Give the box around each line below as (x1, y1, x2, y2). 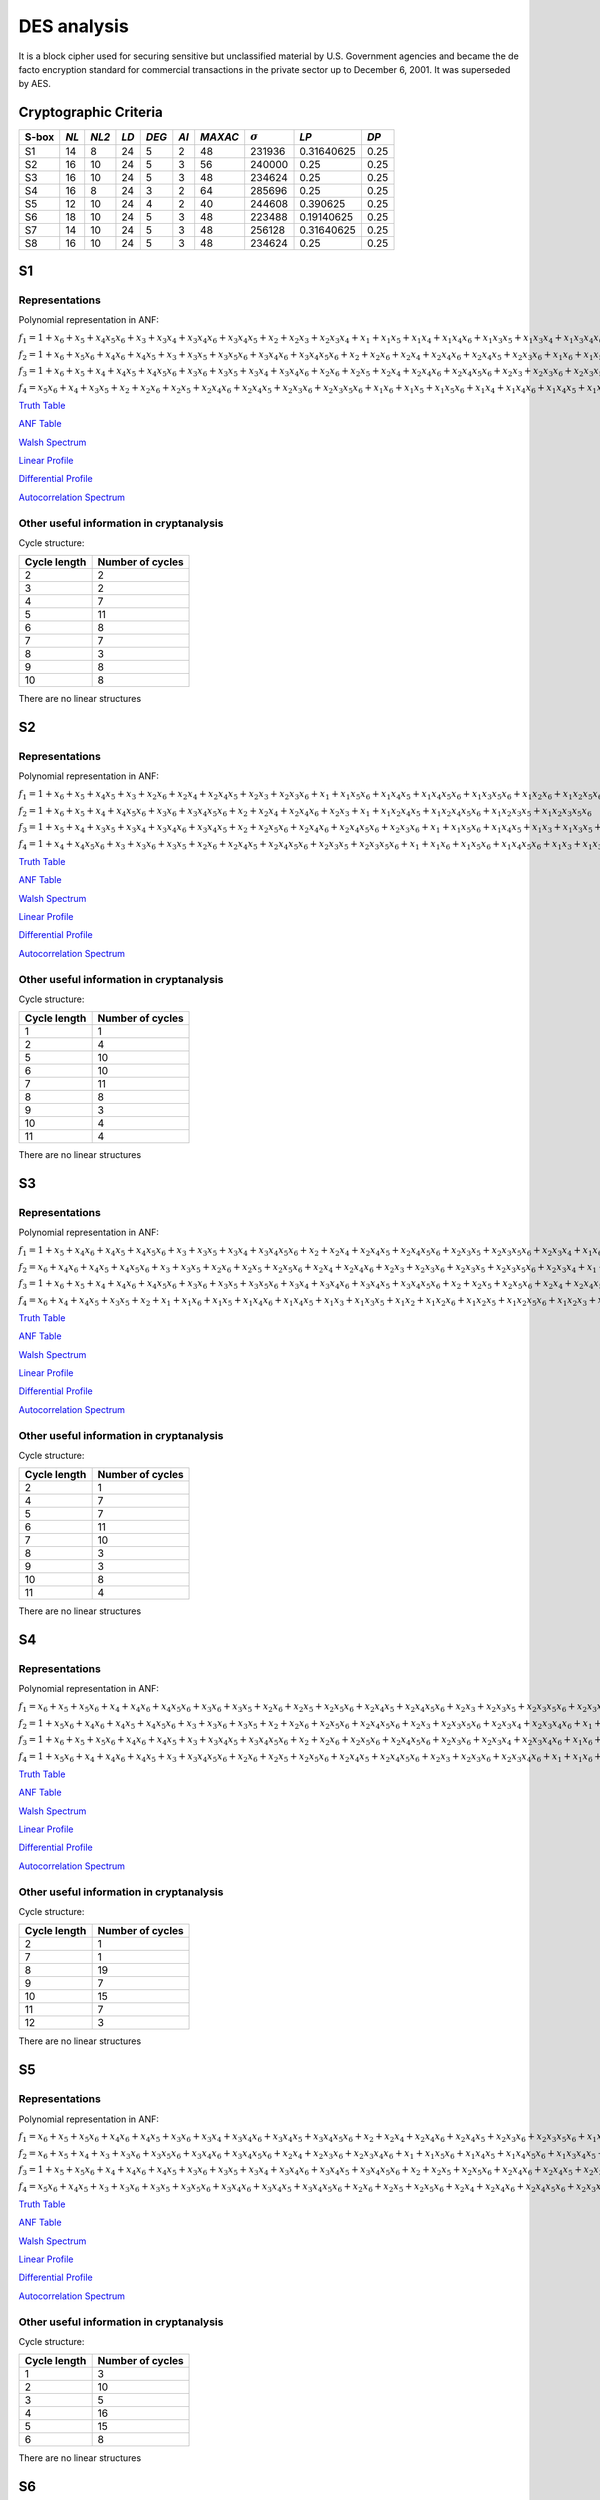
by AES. (18, 78, 52, 90)
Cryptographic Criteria (18, 104, 164, 121)
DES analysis (18, 15, 129, 37)
